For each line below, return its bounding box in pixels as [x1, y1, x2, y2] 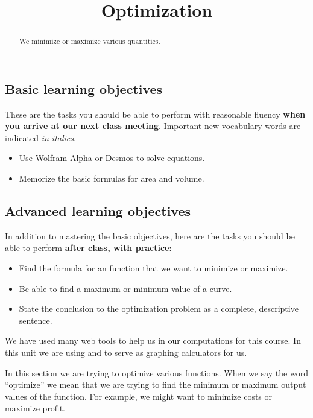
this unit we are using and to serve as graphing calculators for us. [5, 346, 247, 358]
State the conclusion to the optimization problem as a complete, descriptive [19, 302, 299, 315]
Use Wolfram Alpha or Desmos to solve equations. [19, 151, 205, 164]
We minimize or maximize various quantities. [19, 36, 160, 46]
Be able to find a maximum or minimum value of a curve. [19, 282, 232, 294]
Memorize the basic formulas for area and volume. [19, 172, 204, 185]
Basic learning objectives [5, 79, 163, 98]
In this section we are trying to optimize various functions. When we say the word [5, 366, 308, 379]
